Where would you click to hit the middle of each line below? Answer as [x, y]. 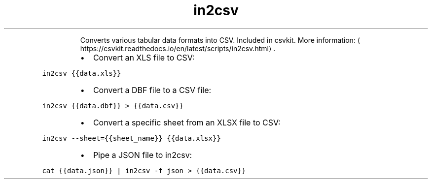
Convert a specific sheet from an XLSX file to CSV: [187, 122]
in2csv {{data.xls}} [82, 73]
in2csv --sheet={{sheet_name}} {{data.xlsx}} [131, 138]
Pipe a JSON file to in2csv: [143, 155]
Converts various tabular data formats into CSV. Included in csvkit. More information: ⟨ [220, 40]
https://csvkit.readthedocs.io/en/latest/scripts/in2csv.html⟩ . [178, 48]
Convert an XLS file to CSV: [144, 57]
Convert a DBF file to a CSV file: [152, 90]
